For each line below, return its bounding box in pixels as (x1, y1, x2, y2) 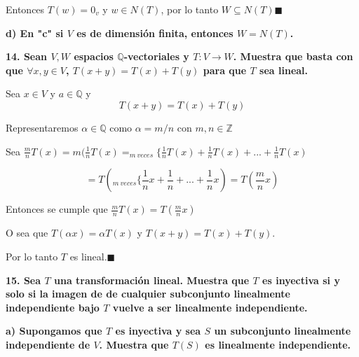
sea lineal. (259, 62, 309, 77)
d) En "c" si (6, 25, 64, 40)
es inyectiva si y (262, 272, 340, 287)
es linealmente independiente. (205, 337, 351, 351)
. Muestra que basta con (233, 49, 353, 64)
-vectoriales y (123, 49, 189, 64)
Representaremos (6, 120, 79, 134)
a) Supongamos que (6, 323, 102, 338)
